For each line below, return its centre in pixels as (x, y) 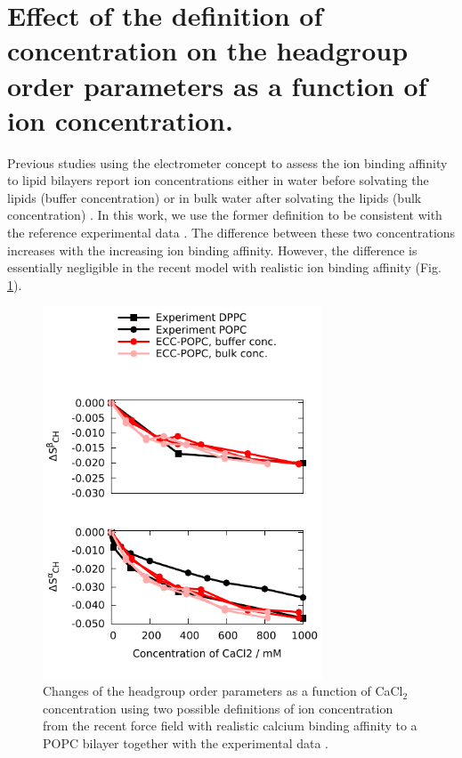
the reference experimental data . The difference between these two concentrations (231, 233)
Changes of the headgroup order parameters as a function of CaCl (223, 691)
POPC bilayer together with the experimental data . (186, 743)
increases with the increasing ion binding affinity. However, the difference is (212, 250)
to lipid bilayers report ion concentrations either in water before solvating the (218, 180)
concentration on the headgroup (208, 50)
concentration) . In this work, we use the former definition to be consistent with (225, 215)
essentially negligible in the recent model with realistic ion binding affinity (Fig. (224, 267)
